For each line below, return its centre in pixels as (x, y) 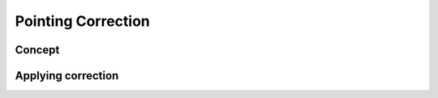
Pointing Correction (82, 21)
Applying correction (67, 76)
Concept (37, 50)
